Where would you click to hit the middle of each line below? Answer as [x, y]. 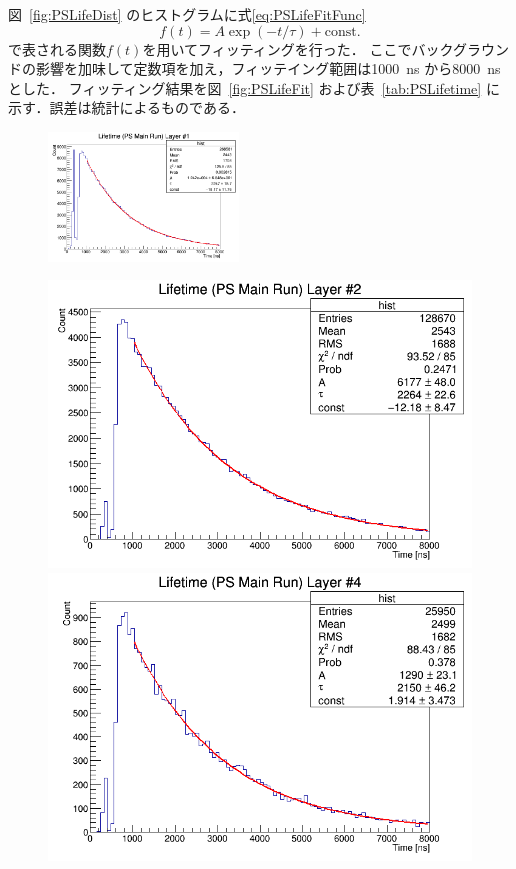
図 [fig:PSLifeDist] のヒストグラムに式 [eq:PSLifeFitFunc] [187, 14]
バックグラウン [460, 48]
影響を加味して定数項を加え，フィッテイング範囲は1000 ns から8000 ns [268, 68]
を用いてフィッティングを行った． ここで [277, 48]
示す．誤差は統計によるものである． [126, 107]
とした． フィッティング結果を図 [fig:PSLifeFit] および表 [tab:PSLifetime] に [254, 87]
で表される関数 [57, 48]
